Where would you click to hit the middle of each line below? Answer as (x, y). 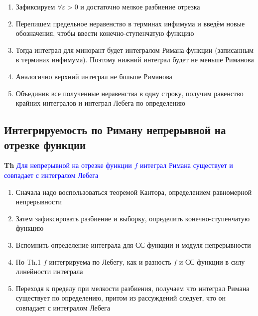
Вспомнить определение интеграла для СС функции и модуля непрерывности (133, 244)
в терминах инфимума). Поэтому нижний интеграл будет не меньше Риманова (135, 60)
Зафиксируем (35, 6)
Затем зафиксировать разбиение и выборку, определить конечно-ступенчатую (133, 218)
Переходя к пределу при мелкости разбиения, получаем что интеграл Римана (132, 288)
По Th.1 (28, 261)
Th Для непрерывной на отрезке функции (68, 165)
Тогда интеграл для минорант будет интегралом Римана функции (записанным (135, 50)
